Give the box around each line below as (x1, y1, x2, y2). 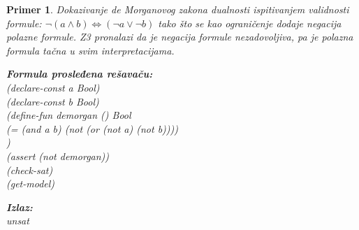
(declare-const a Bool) (6, 80, 100, 94)
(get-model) (6, 176, 55, 191)
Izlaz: (6, 199, 33, 214)
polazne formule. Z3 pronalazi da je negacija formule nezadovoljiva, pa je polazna (6, 29, 353, 44)
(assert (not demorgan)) (6, 148, 110, 163)
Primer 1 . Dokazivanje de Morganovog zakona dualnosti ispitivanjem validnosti (6, 2, 349, 16)
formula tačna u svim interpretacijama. (6, 43, 175, 57)
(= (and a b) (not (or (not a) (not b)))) (6, 121, 178, 136)
